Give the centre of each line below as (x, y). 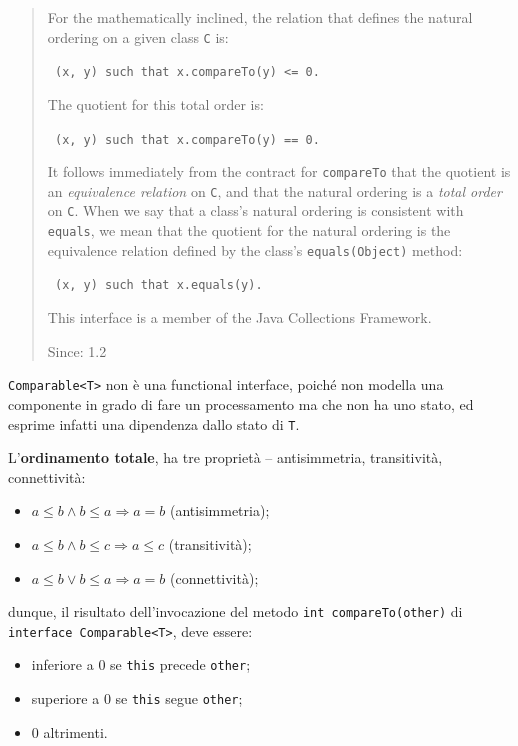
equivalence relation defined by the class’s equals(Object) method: (255, 249)
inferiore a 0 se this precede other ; (141, 664)
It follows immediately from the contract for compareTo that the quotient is (279, 171)
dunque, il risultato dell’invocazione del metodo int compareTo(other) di (235, 611)
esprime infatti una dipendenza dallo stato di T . (154, 423)
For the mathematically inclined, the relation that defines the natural (260, 17)
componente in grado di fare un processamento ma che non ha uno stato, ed (241, 403)
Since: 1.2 (77, 350)
